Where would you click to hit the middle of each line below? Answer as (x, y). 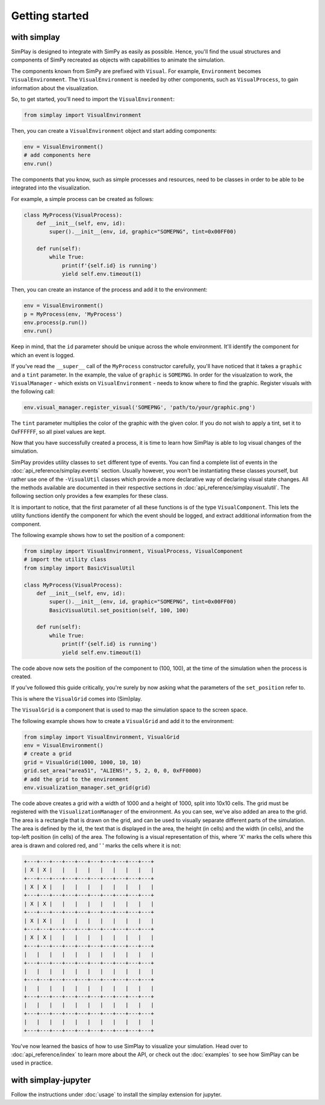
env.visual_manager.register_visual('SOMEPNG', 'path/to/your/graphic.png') (140, 408)
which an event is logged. (43, 355)
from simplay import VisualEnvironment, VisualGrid (102, 737)
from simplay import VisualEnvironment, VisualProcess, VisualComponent (133, 551)
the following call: (33, 392)
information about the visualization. (55, 88)
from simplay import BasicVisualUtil (79, 568)
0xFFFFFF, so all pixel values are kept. (59, 431)
